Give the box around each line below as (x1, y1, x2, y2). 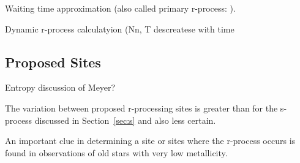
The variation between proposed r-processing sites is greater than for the (5, 101, 278, 114)
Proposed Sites (5, 52, 101, 71)
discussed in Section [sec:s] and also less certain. (34, 113, 216, 126)
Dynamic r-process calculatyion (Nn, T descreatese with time (5, 22, 234, 35)
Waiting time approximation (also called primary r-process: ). (5, 2, 236, 14)
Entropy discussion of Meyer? (5, 81, 116, 94)
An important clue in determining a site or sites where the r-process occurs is (5, 134, 296, 147)
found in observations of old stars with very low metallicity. (5, 146, 228, 159)
